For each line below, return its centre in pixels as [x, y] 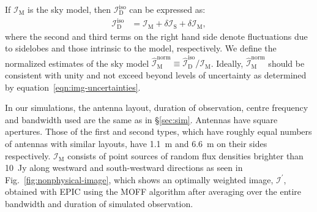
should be [286, 63]
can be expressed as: [167, 9]
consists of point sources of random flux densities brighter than [185, 155]
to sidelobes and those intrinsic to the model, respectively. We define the [141, 48]
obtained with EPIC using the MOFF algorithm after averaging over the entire [153, 191]
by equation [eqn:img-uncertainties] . [73, 87]
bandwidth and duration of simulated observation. [99, 204]
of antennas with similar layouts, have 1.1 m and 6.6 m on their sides [136, 144]
